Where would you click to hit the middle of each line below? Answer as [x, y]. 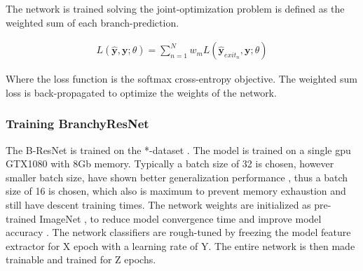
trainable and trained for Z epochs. [81, 259]
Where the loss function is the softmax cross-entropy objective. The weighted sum [181, 79]
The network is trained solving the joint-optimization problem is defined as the [175, 8]
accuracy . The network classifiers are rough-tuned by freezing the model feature [178, 232]
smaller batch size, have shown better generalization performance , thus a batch [177, 177]
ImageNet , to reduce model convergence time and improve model [180, 218]
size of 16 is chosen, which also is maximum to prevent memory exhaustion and [176, 191]
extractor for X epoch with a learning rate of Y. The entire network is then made [180, 245]
